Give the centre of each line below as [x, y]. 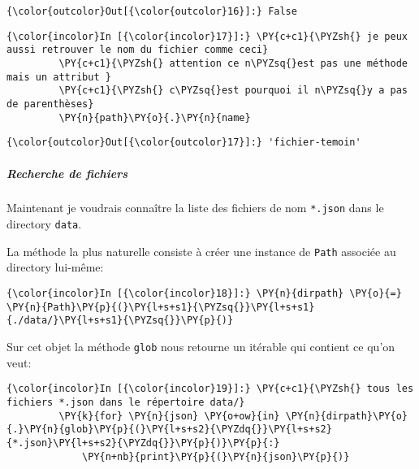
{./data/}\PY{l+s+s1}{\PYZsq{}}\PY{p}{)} [120, 321]
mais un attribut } [59, 77]
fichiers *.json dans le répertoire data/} [126, 402]
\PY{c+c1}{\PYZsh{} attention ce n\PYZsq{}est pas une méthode [233, 63]
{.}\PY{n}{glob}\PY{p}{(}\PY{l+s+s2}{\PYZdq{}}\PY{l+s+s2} [169, 430]
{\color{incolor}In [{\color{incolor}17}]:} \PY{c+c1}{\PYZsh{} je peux [207, 36]
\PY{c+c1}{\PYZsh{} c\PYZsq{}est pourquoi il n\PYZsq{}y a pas [233, 91]
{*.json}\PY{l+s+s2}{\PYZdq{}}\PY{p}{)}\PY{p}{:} [143, 443]
